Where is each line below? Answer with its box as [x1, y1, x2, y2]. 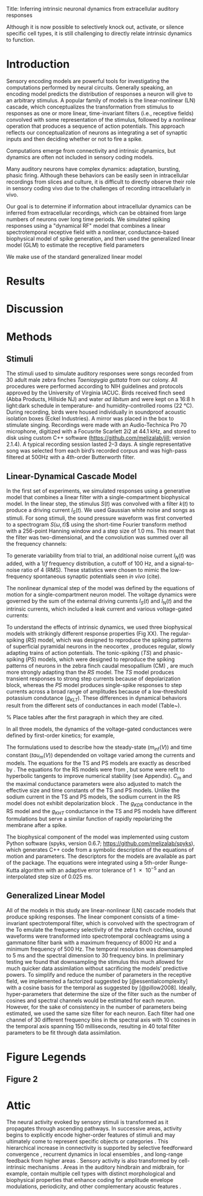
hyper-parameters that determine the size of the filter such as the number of [6, 990, 197, 997]
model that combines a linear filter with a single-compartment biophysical [6, 494, 190, 501]
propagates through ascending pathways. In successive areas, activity [6, 1125, 182, 1132]
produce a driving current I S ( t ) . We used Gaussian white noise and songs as [6, 507, 195, 515]
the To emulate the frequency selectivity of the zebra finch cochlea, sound [6, 926, 192, 933]
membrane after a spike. [6, 822, 67, 829]
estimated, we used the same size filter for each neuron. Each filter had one [6, 1009, 195, 1017]
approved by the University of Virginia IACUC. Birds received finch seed [6, 389, 185, 396]
